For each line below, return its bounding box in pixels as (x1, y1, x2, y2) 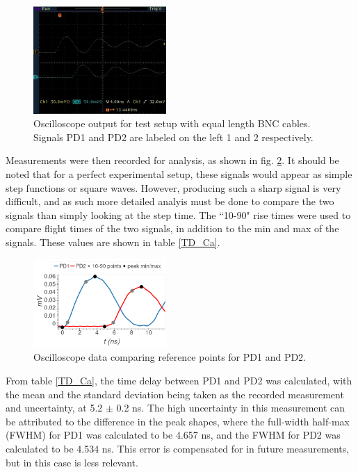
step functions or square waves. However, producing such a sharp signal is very (6, 180, 341, 195)
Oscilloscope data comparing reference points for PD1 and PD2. (33, 350, 307, 364)
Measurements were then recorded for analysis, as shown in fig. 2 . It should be (6, 153, 339, 168)
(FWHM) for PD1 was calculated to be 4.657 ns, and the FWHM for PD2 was (6, 428, 341, 442)
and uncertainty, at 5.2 (6, 400, 103, 415)
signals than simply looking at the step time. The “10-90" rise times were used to (6, 207, 351, 222)
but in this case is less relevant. (6, 455, 138, 469)
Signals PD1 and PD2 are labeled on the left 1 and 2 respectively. (33, 129, 314, 144)
